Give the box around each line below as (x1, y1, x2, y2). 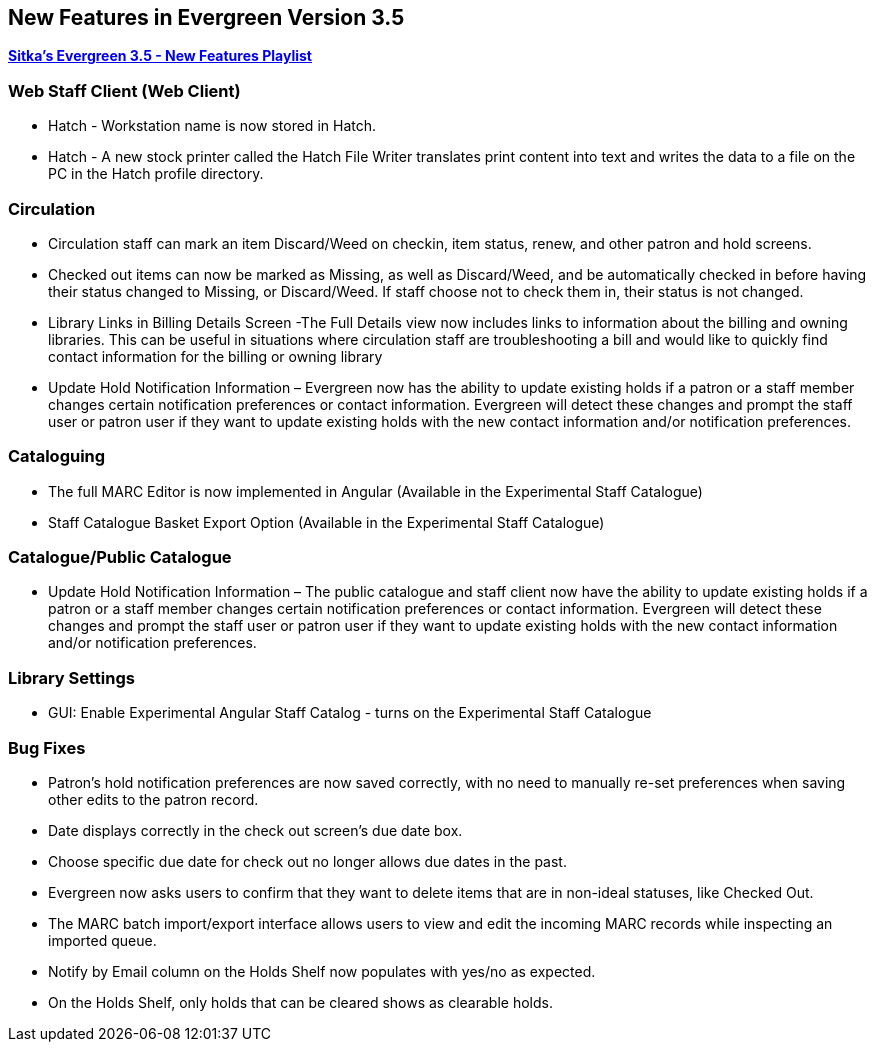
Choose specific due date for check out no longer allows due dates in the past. (48, 852, 567, 870)
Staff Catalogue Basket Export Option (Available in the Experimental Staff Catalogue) (48, 513, 605, 531)
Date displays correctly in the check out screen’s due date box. (48, 821, 463, 839)
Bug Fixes (8, 737, 86, 758)
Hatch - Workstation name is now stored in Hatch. (48, 117, 377, 135)
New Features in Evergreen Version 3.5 (8, 5, 405, 30)
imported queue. (48, 931, 157, 949)
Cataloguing (8, 446, 106, 467)
